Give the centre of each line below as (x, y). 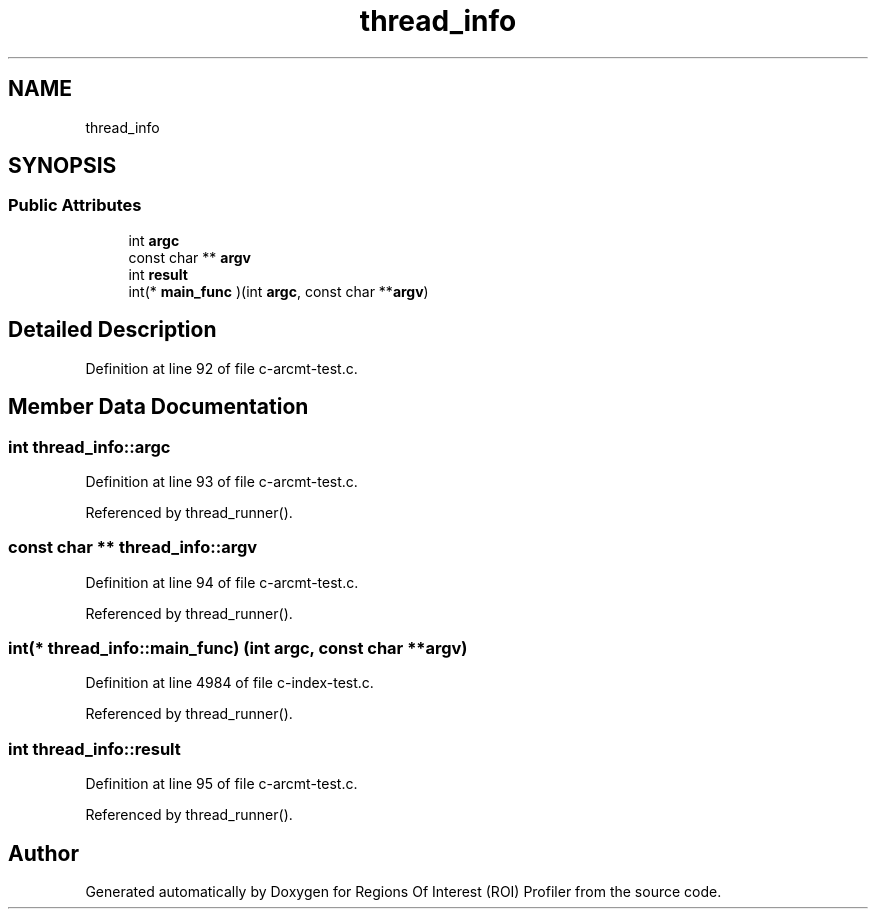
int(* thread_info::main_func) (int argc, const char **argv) (238, 648)
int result (158, 274)
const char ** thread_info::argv (133, 547)
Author (43, 853)
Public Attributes (75, 205)
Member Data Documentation (158, 407)
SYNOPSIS (62, 166)
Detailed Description (112, 330)
